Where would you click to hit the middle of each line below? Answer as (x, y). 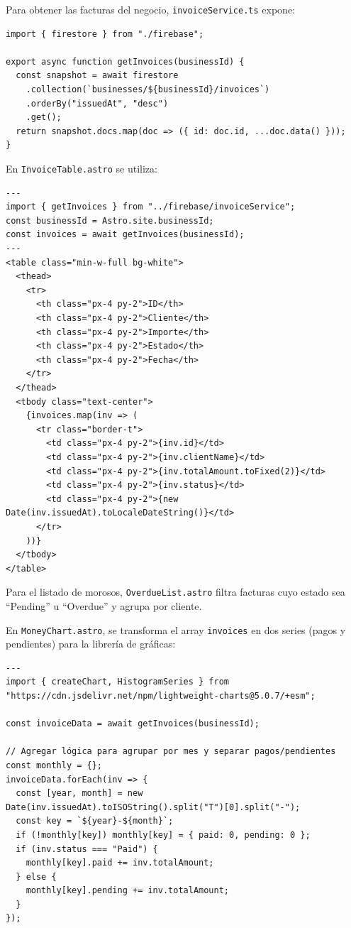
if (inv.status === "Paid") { (87, 849)
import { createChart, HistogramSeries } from (117, 682)
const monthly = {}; (54, 765)
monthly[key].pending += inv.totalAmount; (127, 891)
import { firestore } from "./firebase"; (105, 34)
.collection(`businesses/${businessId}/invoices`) (148, 90)
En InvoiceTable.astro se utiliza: (82, 168)
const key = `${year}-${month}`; (95, 821)
